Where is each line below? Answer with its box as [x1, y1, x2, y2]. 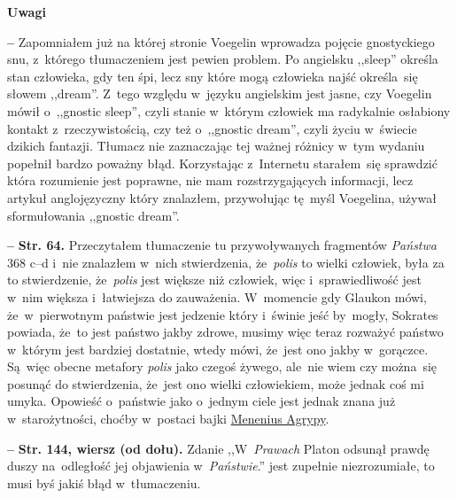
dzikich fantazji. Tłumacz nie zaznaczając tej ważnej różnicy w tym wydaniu [7, 136, 425, 155]
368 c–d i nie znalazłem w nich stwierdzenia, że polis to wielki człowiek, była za [7, 253, 445, 271]
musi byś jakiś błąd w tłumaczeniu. [7, 473, 201, 492]
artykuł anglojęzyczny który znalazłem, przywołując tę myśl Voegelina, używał [7, 188, 437, 206]
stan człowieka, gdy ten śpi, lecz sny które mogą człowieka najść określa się [7, 66, 418, 85]
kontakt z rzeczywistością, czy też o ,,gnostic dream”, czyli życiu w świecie [7, 119, 417, 137]
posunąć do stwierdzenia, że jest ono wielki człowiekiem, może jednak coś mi [7, 374, 424, 393]
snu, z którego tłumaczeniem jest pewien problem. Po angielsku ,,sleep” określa [7, 50, 438, 68]
